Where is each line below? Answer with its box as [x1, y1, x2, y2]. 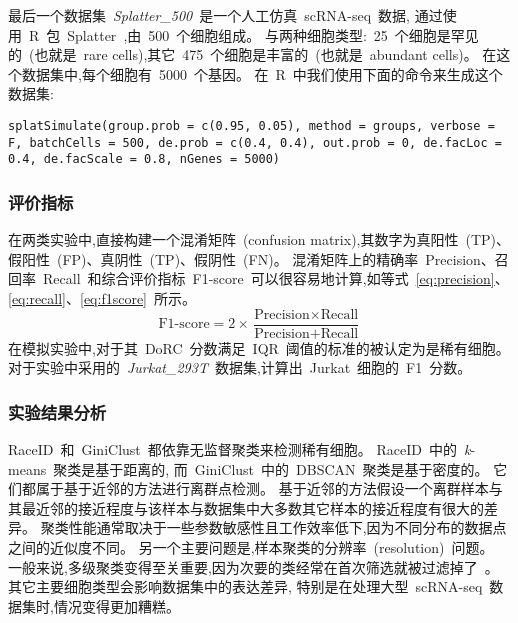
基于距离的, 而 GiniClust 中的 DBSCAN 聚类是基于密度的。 [95, 458, 489, 479]
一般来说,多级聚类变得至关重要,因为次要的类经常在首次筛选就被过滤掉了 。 [8, 556, 499, 577]
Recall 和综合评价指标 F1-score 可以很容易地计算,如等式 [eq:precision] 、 [42, 268, 509, 289]
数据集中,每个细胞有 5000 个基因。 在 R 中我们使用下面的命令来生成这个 [21, 63, 503, 84]
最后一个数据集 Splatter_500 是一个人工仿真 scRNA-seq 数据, [8, 5, 410, 25]
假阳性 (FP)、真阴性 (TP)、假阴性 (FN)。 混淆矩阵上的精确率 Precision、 [8, 248, 495, 269]
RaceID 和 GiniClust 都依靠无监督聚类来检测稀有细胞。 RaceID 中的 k [8, 439, 471, 459]
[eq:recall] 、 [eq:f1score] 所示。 [8, 287, 197, 308]
